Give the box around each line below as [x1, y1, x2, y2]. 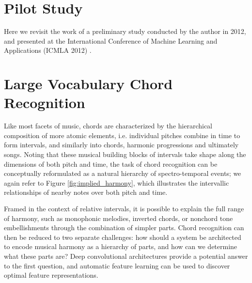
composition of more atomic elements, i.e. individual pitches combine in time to [4, 130, 240, 140]
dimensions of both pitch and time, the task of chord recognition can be [4, 158, 218, 169]
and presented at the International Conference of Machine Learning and [4, 35, 218, 46]
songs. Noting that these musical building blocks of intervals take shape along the [4, 149, 246, 159]
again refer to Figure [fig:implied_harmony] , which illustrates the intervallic [4, 177, 229, 188]
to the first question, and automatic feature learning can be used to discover [4, 260, 230, 270]
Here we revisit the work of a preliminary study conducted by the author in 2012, [4, 26, 246, 36]
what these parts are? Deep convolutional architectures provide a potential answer [4, 251, 248, 261]
